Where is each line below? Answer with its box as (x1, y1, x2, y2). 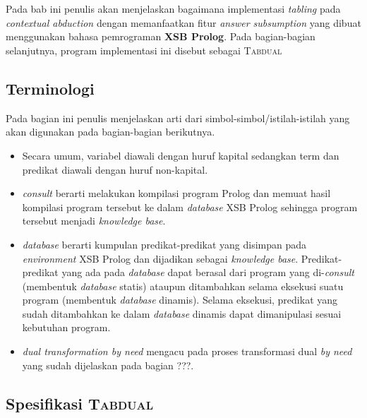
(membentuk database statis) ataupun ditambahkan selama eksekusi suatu (22, 278, 344, 293)
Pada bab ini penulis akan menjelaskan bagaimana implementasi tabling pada (6, 1, 341, 16)
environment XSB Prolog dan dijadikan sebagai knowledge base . (22, 251, 299, 265)
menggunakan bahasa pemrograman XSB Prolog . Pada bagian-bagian (6, 29, 315, 44)
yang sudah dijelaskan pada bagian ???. (22, 357, 194, 372)
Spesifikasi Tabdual (6, 392, 154, 414)
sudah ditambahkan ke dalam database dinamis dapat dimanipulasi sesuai (22, 306, 342, 321)
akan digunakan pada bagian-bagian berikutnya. (6, 124, 215, 139)
